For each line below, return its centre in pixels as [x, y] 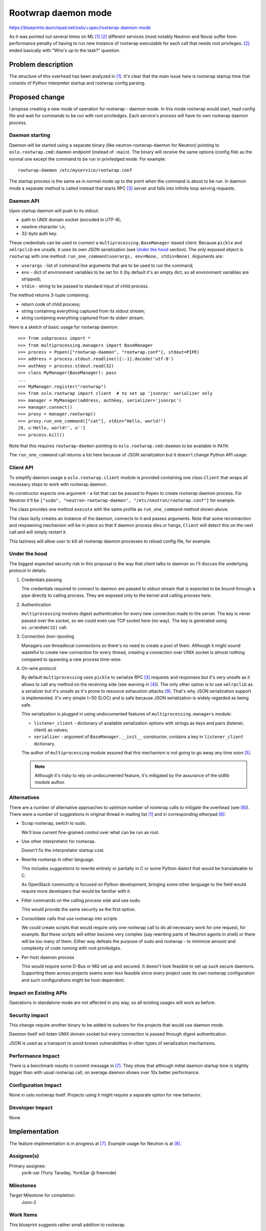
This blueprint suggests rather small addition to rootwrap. [67, 1225]
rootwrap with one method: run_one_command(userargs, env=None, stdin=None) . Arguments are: [116, 257]
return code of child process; [51, 304]
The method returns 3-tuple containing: [49, 295]
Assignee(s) [24, 1156]
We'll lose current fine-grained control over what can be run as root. [90, 832]
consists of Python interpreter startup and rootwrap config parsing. [77, 83]
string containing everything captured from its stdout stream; [83, 311]
